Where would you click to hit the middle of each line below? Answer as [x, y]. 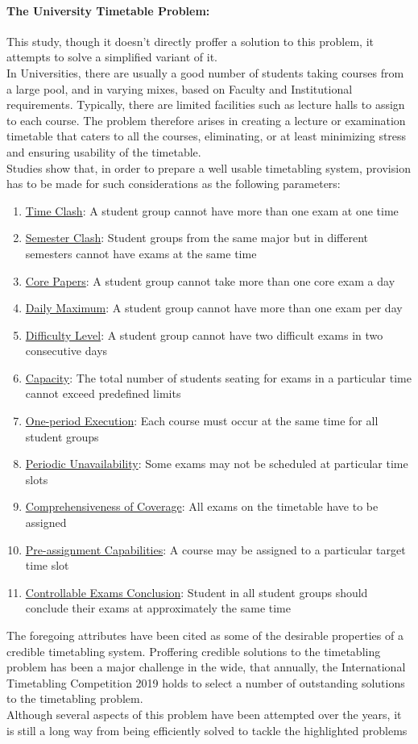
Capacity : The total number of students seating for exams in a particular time [218, 377]
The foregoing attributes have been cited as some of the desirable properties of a [205, 635]
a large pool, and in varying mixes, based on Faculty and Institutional [180, 88]
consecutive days [66, 351]
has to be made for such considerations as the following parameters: [174, 184]
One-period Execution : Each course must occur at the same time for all [202, 421]
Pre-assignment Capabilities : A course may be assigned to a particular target [215, 549]
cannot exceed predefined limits [103, 393]
